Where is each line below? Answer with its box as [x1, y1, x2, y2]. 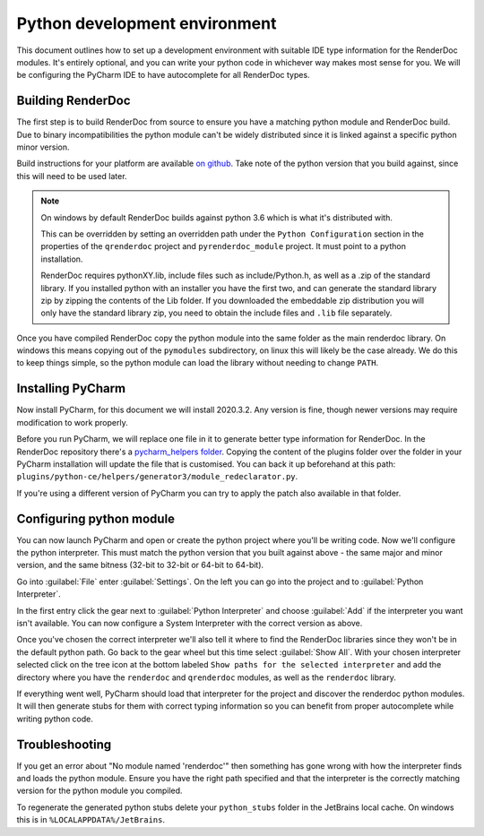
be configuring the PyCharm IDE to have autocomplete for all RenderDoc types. [16, 70, 310, 81]
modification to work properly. [16, 417, 129, 427]
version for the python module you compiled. [16, 785, 183, 797]
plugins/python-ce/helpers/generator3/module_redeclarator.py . [16, 471, 298, 482]
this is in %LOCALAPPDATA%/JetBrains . [16, 814, 166, 825]
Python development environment [16, 13, 277, 33]
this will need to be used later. [16, 170, 127, 181]
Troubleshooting [16, 737, 112, 752]
